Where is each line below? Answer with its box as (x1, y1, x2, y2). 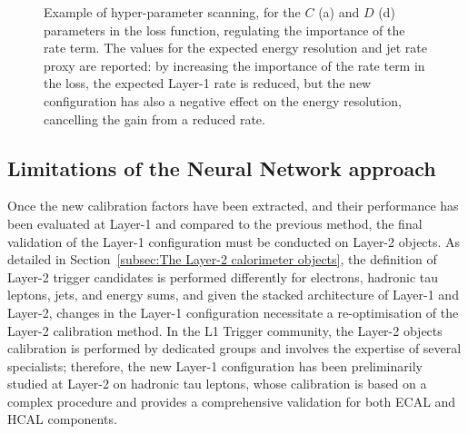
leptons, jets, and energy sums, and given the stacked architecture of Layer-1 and (7, 285, 459, 304)
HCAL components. (7, 409, 117, 429)
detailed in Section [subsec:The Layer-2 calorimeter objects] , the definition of (7, 250, 437, 269)
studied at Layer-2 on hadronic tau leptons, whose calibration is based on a (7, 374, 427, 393)
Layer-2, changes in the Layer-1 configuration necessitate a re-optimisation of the (7, 302, 459, 321)
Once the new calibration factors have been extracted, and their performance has (7, 196, 459, 215)
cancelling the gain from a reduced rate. (44, 109, 265, 128)
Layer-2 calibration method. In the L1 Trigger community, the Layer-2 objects (7, 321, 443, 340)
